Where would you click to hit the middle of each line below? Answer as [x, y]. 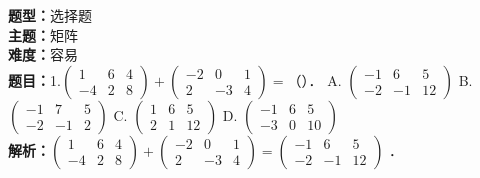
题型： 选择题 [50, 15]
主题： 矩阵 [43, 34]
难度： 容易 [43, 54]
